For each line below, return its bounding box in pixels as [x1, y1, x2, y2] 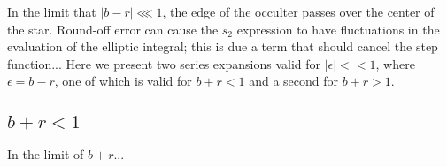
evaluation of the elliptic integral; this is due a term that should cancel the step [7, 37, 438, 56]
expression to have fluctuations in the [236, 19, 440, 38]
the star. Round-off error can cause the [7, 19, 219, 38]
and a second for [249, 72, 339, 90]
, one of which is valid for [54, 72, 192, 90]
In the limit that [7, 3, 96, 20]
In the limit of [7, 144, 84, 163]
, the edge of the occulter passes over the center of [162, 3, 435, 20]
